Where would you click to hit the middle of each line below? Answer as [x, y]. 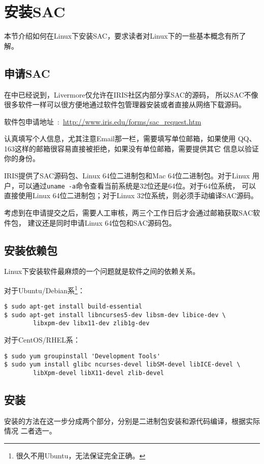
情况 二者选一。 [30, 431]
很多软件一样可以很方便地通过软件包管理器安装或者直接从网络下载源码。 [125, 104]
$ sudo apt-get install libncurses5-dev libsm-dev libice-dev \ [115, 315]
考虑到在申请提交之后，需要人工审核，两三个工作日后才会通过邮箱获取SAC [128, 212]
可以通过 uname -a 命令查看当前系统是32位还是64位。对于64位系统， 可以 [137, 185]
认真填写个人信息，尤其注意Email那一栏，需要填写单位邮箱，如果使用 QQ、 [130, 138]
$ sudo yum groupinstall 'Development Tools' [82, 356]
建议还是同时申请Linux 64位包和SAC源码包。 [102, 222]
